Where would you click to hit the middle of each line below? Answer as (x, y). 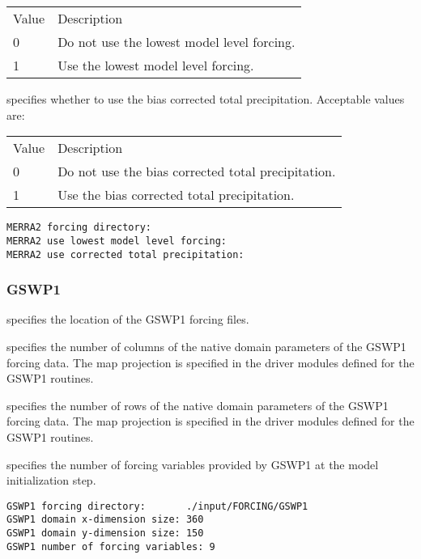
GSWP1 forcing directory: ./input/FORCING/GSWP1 (157, 506)
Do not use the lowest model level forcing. (176, 42)
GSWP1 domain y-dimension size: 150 (105, 534)
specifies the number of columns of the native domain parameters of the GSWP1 (206, 346)
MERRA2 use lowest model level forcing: (117, 241)
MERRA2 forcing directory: (79, 228)
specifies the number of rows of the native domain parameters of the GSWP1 (198, 405)
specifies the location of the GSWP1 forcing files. (128, 319)
